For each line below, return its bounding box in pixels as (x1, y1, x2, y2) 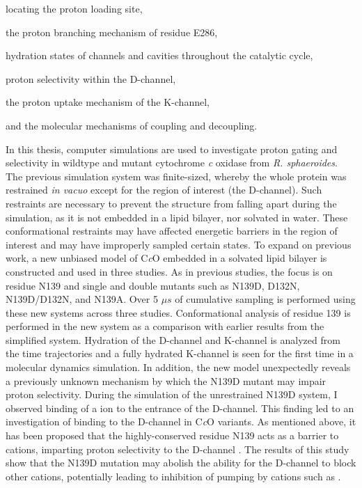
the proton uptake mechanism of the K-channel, (6, 95, 210, 109)
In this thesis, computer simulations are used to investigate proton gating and (6, 141, 338, 156)
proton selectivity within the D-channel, (6, 71, 176, 86)
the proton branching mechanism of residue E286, (6, 24, 218, 39)
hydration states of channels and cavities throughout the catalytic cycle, (6, 48, 313, 63)
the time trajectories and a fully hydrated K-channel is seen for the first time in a (6, 346, 354, 361)
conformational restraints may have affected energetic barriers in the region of (6, 223, 338, 238)
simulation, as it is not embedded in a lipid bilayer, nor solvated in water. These (6, 210, 348, 224)
